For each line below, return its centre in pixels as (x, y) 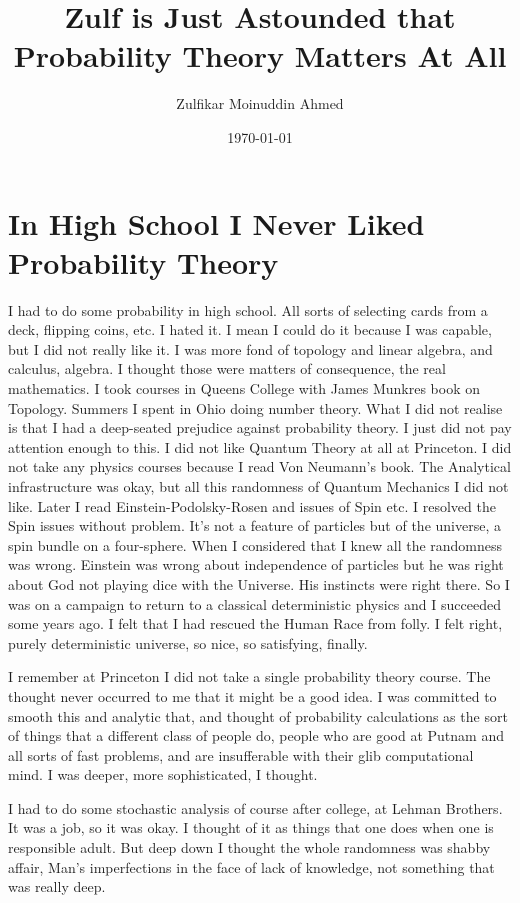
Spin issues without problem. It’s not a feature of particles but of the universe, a (254, 525)
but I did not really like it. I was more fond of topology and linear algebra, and (250, 348)
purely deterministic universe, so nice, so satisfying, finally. (188, 642)
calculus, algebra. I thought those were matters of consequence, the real (227, 368)
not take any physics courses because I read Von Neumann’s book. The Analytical (259, 466)
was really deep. (57, 886)
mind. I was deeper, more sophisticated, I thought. (163, 774)
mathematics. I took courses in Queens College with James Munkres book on (244, 388)
